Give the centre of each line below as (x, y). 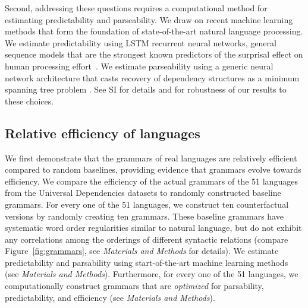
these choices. (29, 101)
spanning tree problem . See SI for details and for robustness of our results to (146, 89)
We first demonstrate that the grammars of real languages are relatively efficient (151, 158)
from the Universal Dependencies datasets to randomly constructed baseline (143, 193)
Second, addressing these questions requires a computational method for (136, 8)
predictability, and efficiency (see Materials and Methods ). (110, 297)
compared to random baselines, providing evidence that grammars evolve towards (153, 169)
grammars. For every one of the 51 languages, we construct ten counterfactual (147, 204)
